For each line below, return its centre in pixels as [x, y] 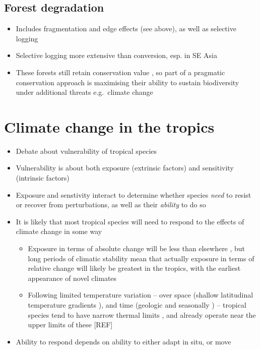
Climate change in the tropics [109, 126]
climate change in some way [59, 231]
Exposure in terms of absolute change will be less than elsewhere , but [137, 248]
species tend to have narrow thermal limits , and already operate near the [142, 314]
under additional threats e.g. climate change [84, 92]
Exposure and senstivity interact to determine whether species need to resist [134, 194]
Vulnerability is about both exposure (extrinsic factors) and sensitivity [125, 168]
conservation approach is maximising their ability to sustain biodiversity [127, 82]
